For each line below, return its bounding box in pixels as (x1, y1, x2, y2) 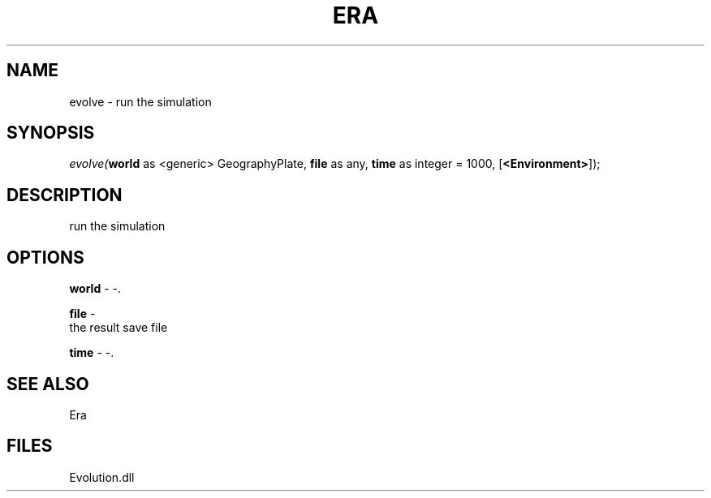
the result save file (69, 320, 168, 335)
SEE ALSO (6, 373, 89, 394)
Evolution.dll (69, 470, 135, 484)
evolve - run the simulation (69, 94, 212, 109)
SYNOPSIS (6, 122, 95, 144)
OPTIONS (6, 247, 84, 268)
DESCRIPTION (6, 184, 123, 205)
